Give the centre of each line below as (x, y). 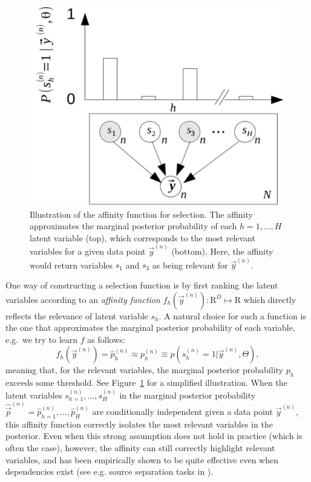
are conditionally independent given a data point (182, 411)
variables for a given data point (88, 251)
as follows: (106, 339)
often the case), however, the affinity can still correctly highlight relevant (140, 447)
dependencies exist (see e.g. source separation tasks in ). (110, 471)
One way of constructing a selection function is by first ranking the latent (142, 285)
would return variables (71, 265)
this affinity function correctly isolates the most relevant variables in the (139, 424)
